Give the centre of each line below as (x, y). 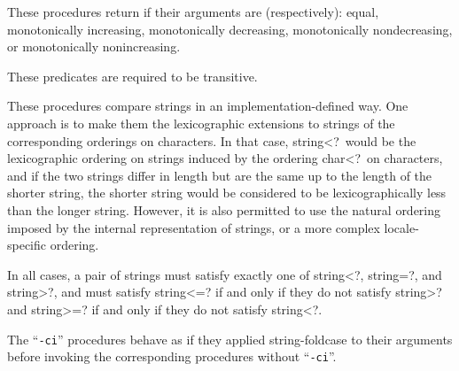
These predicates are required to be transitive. (132, 76)
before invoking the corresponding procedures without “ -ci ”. (172, 356)
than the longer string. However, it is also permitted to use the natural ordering (224, 209)
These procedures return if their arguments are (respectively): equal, (193, 12)
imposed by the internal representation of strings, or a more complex (194, 227)
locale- (401, 227)
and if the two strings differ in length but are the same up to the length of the (220, 175)
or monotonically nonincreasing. (94, 46)
